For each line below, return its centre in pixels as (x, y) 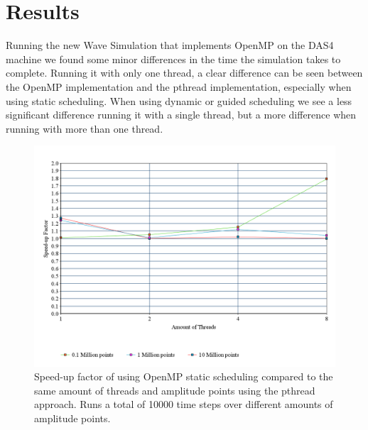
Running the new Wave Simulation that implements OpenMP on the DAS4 (170, 45)
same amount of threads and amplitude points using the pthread (175, 390)
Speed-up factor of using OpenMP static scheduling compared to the (184, 376)
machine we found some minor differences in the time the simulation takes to (173, 59)
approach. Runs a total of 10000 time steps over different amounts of (184, 404)
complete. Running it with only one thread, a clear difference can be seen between (184, 73)
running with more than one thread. (85, 128)
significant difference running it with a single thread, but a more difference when (181, 115)
